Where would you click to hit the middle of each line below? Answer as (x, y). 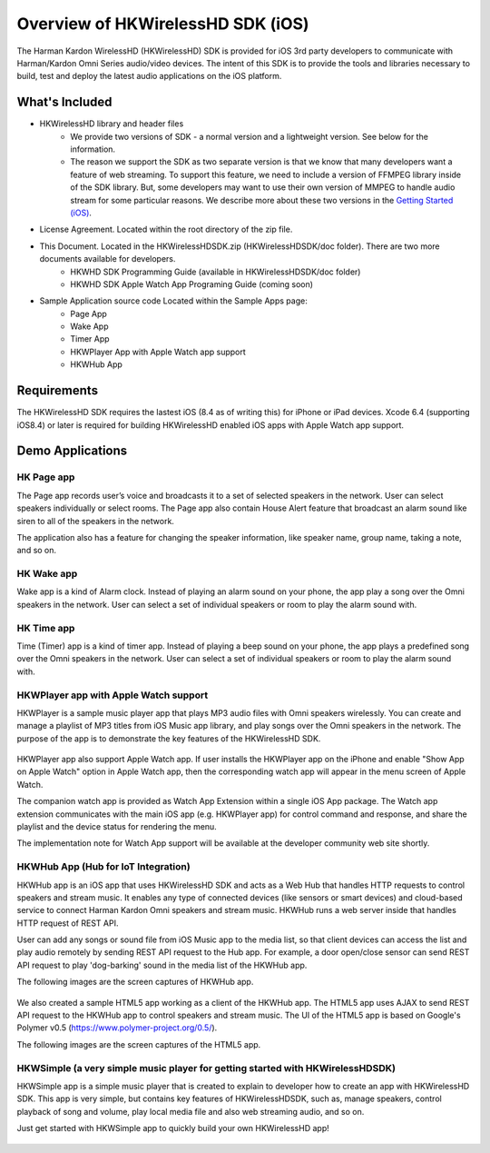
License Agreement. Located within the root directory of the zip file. (166, 229)
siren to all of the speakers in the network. (95, 521)
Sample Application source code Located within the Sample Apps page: (173, 301)
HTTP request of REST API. (68, 923)
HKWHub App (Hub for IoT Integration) (103, 867)
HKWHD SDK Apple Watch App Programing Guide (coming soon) (191, 284)
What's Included (64, 102)
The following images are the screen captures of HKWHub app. (135, 982)
